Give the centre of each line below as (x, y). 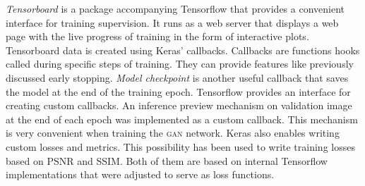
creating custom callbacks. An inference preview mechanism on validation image (179, 105)
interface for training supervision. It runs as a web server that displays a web (172, 22)
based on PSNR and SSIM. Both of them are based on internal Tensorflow (167, 160)
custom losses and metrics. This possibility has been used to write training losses (180, 146)
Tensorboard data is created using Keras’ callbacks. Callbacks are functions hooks (183, 50)
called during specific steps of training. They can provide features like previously (180, 64)
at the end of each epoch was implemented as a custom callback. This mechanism (182, 119)
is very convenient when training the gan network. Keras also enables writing (173, 133)
